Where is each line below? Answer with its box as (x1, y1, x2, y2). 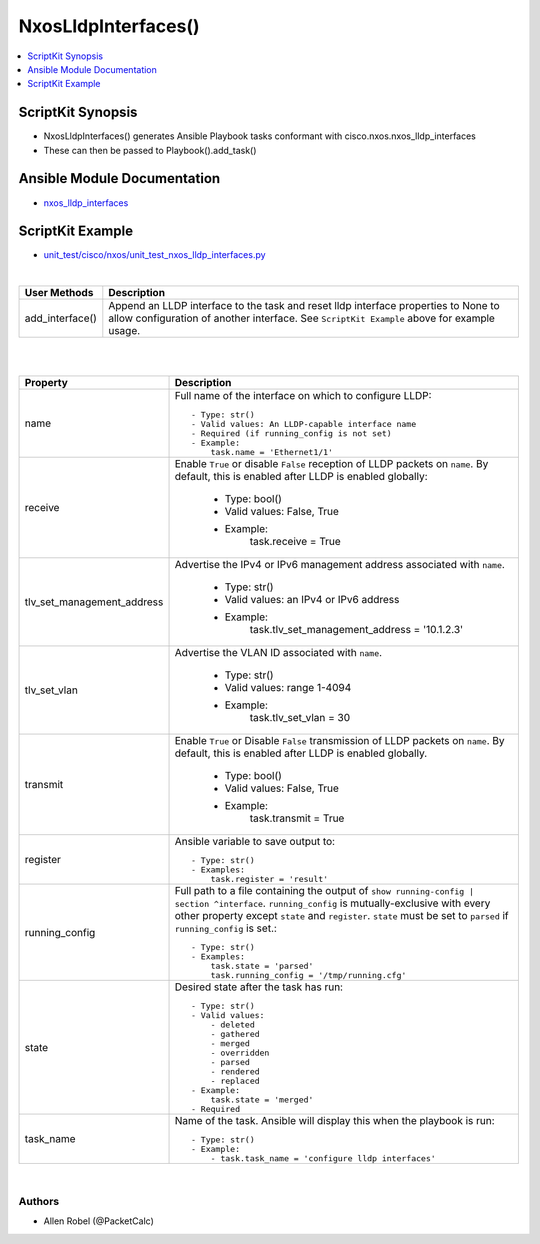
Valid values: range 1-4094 (224, 681, 352, 694)
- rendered (210, 1066, 260, 1077)
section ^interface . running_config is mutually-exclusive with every (174, 896, 491, 910)
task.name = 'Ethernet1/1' (210, 447, 334, 457)
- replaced (210, 1076, 260, 1086)
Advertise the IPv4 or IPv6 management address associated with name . (174, 558, 505, 571)
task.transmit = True (249, 811, 345, 825)
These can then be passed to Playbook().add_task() (43, 144, 257, 156)
